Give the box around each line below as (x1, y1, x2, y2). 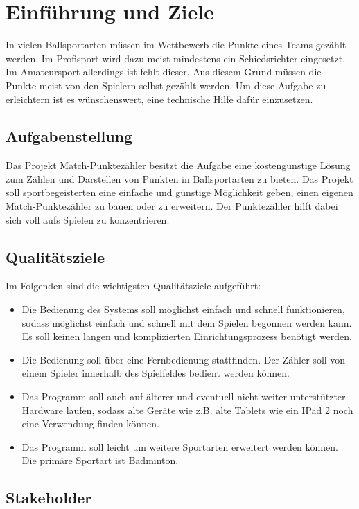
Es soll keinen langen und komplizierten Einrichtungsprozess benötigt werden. (21, 329, 352, 343)
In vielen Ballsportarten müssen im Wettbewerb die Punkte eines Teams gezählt (6, 37, 347, 52)
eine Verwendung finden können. (21, 416, 159, 431)
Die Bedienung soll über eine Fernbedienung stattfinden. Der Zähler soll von (21, 352, 346, 366)
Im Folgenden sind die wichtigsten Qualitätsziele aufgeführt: (6, 278, 261, 293)
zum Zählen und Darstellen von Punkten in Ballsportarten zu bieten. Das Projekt (6, 171, 353, 186)
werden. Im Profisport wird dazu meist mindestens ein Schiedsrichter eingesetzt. (6, 51, 346, 65)
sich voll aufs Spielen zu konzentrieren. (6, 212, 170, 226)
